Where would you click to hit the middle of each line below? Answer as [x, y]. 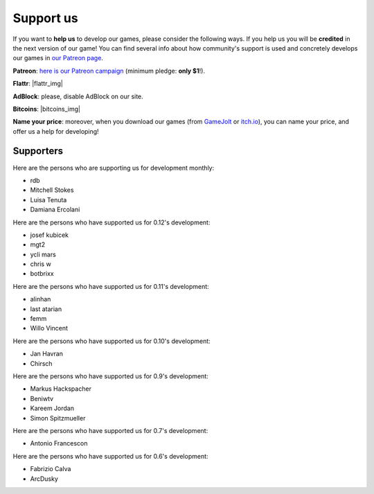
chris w [41, 264]
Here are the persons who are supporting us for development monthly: [114, 168]
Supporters [38, 151]
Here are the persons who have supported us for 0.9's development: [111, 376]
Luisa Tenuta [48, 200]
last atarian [46, 309]
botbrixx [42, 274]
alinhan [41, 299]
